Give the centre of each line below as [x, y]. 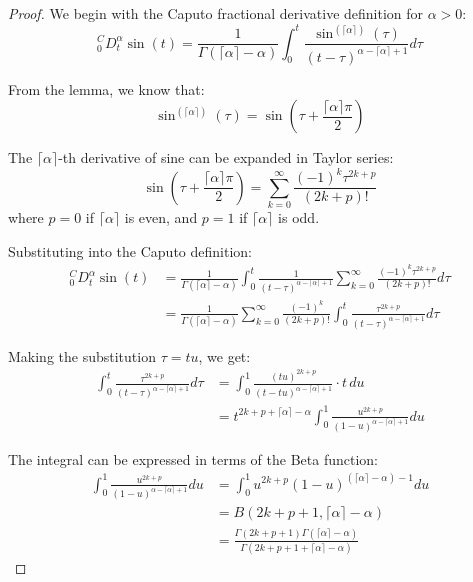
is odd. [299, 216]
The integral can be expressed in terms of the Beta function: [193, 458]
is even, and [161, 216]
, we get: [224, 355]
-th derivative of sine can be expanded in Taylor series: [226, 157]
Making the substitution [82, 355]
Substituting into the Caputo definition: [130, 250]
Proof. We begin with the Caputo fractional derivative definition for [216, 13]
